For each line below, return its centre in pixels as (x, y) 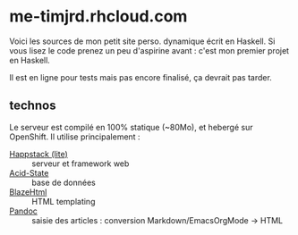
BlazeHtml (28, 192)
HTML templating (64, 201)
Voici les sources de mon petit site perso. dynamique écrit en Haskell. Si (142, 41)
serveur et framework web (81, 164)
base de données (64, 182)
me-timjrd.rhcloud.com (98, 17)
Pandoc (24, 211)
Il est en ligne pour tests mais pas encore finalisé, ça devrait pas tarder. (141, 77)
